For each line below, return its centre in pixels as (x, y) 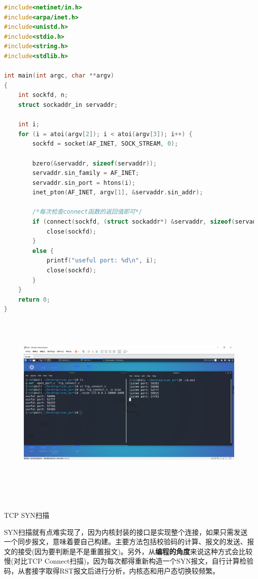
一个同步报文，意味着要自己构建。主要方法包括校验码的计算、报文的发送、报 (129, 541)
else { (43, 251)
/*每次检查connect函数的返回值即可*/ (87, 212)
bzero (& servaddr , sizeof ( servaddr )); (95, 163)
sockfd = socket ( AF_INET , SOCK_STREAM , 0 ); (105, 144)
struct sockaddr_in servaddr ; (68, 105)
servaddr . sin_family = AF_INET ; (86, 173)
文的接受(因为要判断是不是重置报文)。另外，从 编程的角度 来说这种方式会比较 (128, 551)
